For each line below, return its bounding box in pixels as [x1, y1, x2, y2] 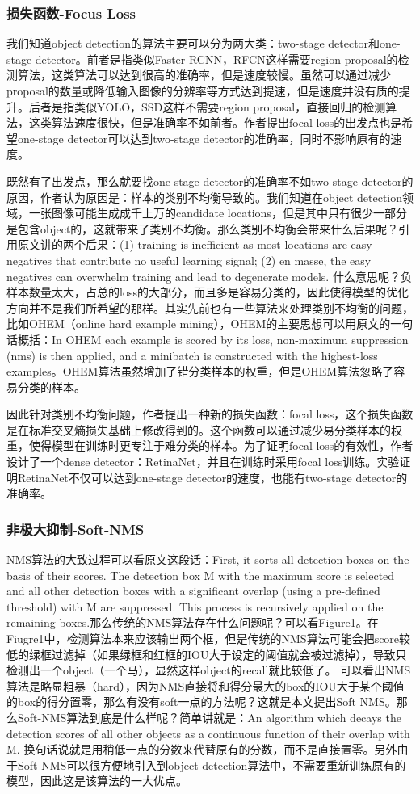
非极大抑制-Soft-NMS [6, 519, 145, 539]
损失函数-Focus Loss [6, 2, 136, 23]
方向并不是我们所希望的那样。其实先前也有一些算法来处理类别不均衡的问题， [6, 299, 414, 316]
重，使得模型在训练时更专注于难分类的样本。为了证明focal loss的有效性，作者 [6, 437, 414, 454]
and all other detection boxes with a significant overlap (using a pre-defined [6, 582, 380, 599]
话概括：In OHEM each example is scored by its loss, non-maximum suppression [6, 330, 409, 347]
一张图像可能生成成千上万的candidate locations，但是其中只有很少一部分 [28, 204, 407, 221]
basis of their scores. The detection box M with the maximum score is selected [6, 566, 395, 583]
